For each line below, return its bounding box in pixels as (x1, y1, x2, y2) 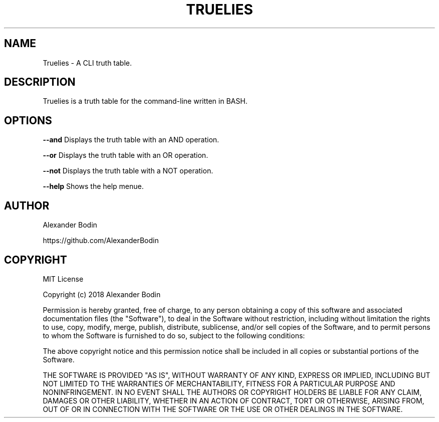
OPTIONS (4, 114, 52, 127)
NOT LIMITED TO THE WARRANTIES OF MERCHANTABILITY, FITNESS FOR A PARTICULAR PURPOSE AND (43, 379, 395, 388)
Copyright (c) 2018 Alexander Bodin (43, 290, 161, 299)
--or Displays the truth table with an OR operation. (43, 151, 208, 160)
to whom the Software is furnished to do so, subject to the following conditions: (43, 331, 305, 340)
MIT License (43, 274, 84, 283)
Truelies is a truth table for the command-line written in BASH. (43, 97, 248, 106)
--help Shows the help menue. (43, 182, 144, 191)
